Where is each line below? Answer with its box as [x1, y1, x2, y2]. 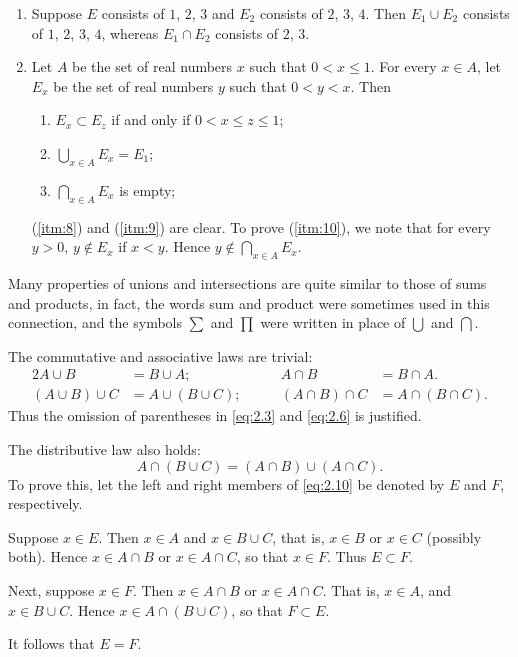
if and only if [111, 109, 191, 130]
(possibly [426, 526, 482, 547]
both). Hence [8, 546, 88, 567]
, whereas [101, 22, 159, 43]
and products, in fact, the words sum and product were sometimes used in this [8, 292, 490, 313]
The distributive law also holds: [8, 438, 201, 459]
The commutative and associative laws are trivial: [8, 345, 313, 366]
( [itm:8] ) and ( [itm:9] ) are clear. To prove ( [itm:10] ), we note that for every [31, 216, 491, 237]
